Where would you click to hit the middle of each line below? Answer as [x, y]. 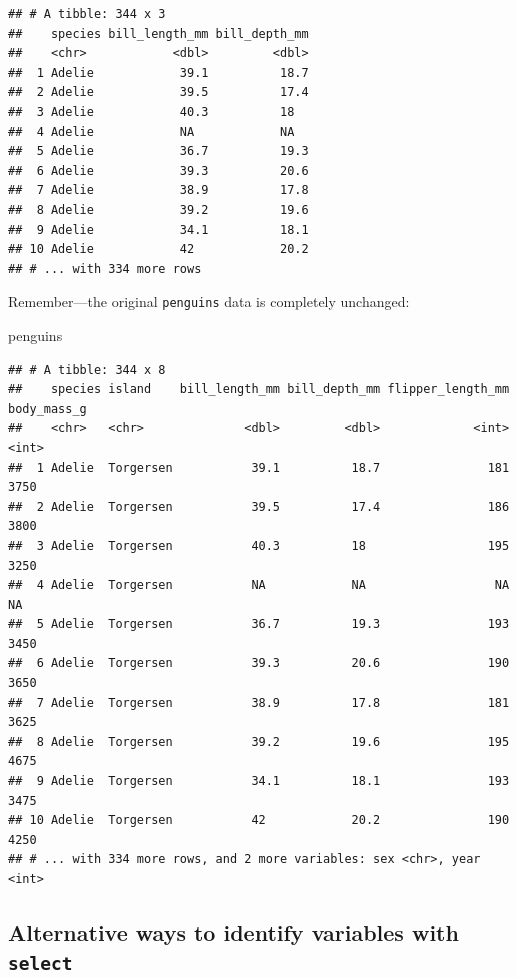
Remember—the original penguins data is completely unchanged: [209, 301]
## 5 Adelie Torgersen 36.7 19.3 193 [259, 624]
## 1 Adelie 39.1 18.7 [158, 72]
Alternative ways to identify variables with [233, 931]
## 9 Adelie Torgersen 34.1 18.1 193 [259, 781]
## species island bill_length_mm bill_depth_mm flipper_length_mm [259, 389]
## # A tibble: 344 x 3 [87, 14]
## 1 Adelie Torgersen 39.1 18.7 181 [259, 467]
